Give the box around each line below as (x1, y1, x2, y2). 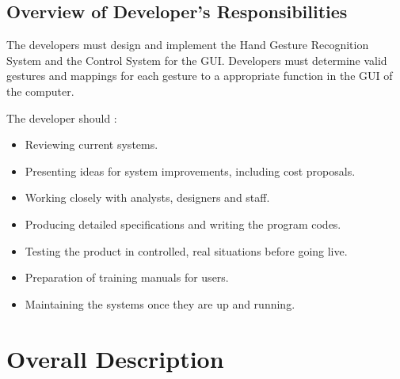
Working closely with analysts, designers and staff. (25, 189, 270, 206)
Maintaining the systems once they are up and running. (25, 295, 295, 312)
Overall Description (6, 342, 224, 374)
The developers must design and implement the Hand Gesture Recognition (6, 36, 369, 53)
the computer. (6, 82, 74, 99)
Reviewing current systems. (25, 136, 158, 153)
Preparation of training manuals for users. (25, 269, 229, 286)
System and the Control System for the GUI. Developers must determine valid (6, 51, 387, 68)
